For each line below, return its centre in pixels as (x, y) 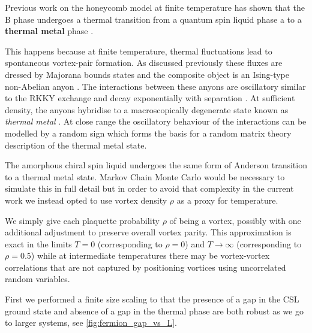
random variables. (37, 279)
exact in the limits (38, 243)
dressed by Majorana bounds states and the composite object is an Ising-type (147, 74)
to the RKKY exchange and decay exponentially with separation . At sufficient (150, 98)
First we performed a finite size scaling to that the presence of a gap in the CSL (152, 299)
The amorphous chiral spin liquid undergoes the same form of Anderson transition (156, 165)
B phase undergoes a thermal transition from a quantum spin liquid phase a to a (153, 19)
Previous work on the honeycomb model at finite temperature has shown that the (155, 7)
